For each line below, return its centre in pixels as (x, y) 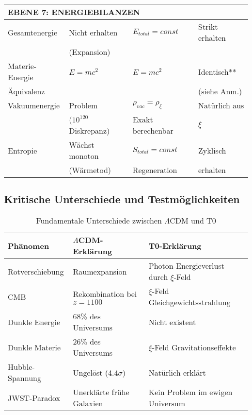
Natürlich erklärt (177, 372)
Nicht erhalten (93, 32)
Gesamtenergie (33, 32)
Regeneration (155, 170)
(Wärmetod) (90, 170)
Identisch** (217, 71)
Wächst (82, 145)
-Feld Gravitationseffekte (194, 347)
